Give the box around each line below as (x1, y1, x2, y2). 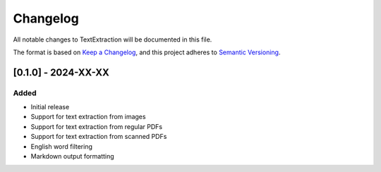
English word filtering (30, 142, 93, 151)
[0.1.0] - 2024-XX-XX (13, 66, 109, 78)
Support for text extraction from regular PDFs (30, 122, 162, 130)
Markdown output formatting (30, 152, 114, 161)
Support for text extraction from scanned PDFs (30, 133, 167, 141)
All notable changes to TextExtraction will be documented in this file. (13, 35, 212, 44)
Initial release (30, 103, 70, 111)
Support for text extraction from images (30, 113, 146, 121)
